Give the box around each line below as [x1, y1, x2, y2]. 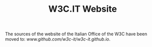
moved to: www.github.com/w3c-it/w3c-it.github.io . [5, 36, 111, 42]
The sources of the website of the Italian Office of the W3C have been [5, 31, 148, 37]
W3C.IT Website [48, 3, 117, 15]
